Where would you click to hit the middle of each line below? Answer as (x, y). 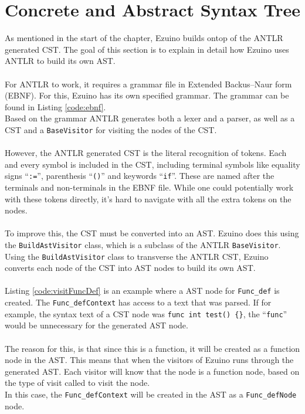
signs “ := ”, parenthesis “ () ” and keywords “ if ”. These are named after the (140, 176)
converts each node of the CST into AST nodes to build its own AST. (130, 268)
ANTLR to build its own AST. (60, 61)
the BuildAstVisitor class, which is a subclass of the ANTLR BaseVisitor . (143, 244)
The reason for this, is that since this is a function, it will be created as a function (152, 348)
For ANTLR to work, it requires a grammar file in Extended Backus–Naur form (148, 84)
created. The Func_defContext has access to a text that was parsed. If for (138, 302)
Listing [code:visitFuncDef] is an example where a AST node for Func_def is (142, 291)
